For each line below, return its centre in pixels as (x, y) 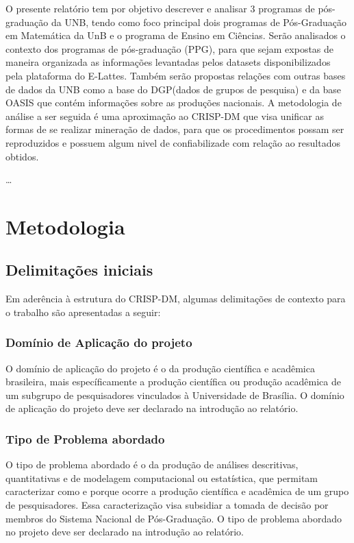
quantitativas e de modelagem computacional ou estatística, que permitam (162, 478)
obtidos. (22, 156)
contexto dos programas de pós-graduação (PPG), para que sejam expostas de (170, 48)
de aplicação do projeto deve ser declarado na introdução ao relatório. (152, 408)
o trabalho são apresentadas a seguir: (83, 312)
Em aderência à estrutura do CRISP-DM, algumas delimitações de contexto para (176, 299)
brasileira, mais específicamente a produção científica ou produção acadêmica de (173, 382)
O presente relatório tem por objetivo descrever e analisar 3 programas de (160, 8)
